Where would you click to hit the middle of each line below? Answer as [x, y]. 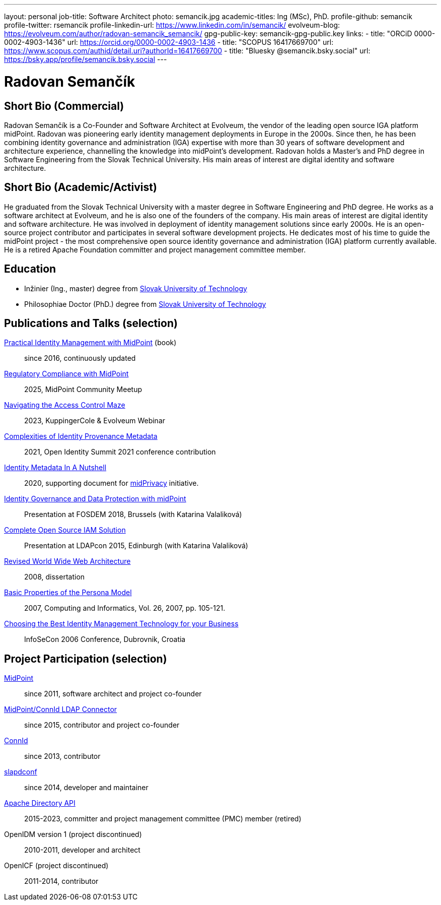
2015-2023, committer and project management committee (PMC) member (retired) [163, 819]
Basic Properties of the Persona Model [68, 593]
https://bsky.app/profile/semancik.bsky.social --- [86, 59]
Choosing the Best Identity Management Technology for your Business [121, 624]
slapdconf [21, 772]
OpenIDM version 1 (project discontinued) [73, 834]
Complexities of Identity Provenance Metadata [81, 436]
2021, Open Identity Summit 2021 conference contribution [120, 452]
